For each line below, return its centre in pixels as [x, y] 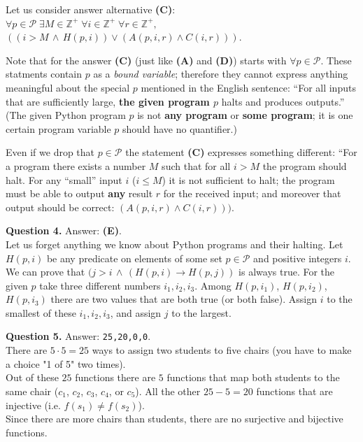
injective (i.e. [33, 405]
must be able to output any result [79, 193]
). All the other [168, 391]
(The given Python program [66, 115]
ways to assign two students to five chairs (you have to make [222, 350]
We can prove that [45, 272]
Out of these [32, 377]
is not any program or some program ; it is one [245, 115]
